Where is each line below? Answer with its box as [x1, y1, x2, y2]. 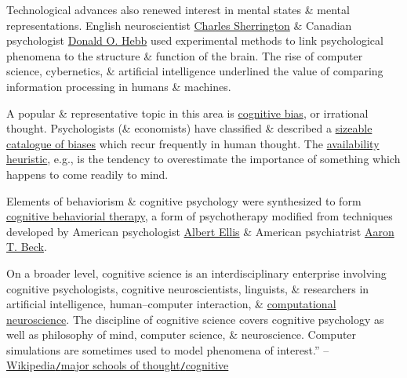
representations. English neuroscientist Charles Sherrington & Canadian [6, 16, 352, 33]
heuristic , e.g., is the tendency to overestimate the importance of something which [6, 151, 401, 167]
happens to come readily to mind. [6, 165, 169, 182]
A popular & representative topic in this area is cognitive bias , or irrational [6, 104, 369, 121]
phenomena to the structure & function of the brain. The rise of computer [6, 47, 363, 64]
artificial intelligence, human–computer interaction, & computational [6, 296, 336, 312]
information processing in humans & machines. [6, 78, 231, 94]
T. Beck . [6, 238, 47, 255]
